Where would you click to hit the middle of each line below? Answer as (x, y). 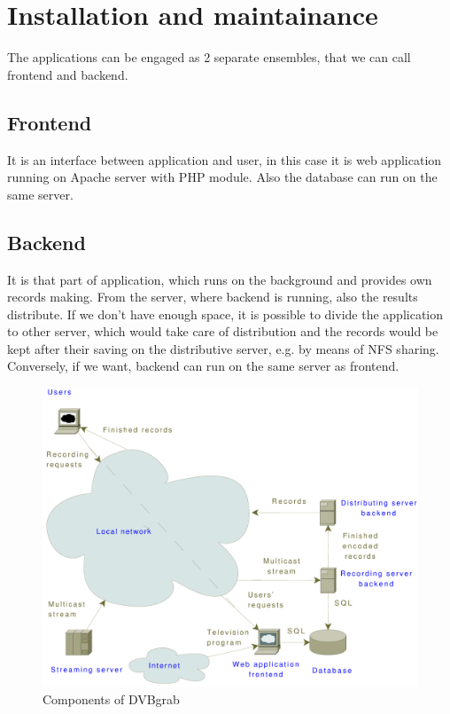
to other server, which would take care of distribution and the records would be (223, 331)
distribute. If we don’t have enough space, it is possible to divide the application (225, 314)
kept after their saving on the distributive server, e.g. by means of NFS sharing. (223, 348)
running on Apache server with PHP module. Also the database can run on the (222, 177)
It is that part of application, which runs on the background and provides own (220, 279)
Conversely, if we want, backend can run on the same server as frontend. (203, 366)
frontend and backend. (68, 74)
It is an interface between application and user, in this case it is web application (225, 159)
